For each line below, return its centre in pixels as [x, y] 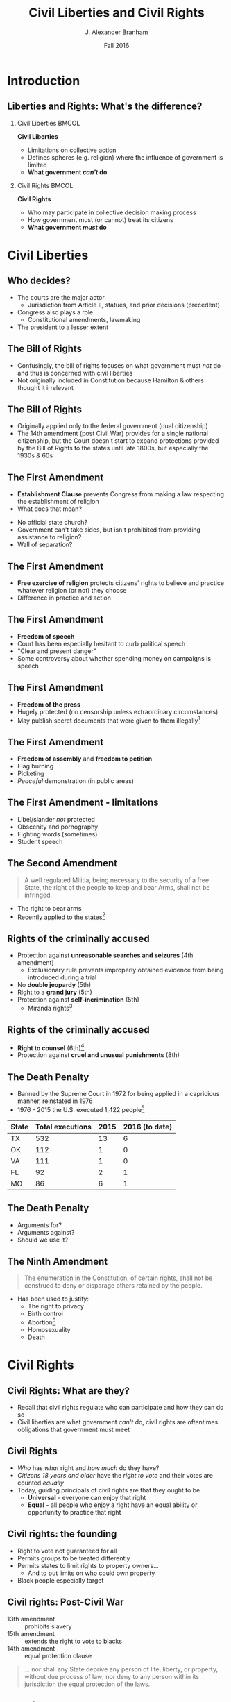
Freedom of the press [49, 704]
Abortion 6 [42, 1322]
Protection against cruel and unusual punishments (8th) [99, 1055]
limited [37, 165]
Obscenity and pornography [58, 827]
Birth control [45, 1314]
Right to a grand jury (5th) [54, 992]
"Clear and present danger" [57, 651]
